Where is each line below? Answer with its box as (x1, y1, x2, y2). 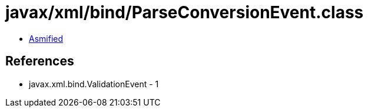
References (5, 54, 74, 69)
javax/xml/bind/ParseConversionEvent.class (5, 2, 364, 22)
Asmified (29, 33, 64, 44)
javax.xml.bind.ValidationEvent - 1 (29, 78, 159, 89)
